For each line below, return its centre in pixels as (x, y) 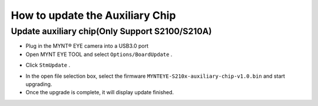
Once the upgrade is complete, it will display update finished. (100, 92)
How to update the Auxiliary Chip (93, 15)
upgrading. (39, 84)
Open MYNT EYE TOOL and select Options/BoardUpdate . (99, 54)
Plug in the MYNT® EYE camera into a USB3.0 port (87, 46)
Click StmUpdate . (48, 65)
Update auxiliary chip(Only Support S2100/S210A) (111, 31)
